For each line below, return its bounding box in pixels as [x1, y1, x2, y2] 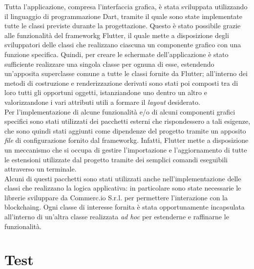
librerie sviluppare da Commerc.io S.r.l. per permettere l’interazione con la [4, 192, 228, 202]
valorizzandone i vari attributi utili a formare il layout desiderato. [4, 96, 200, 107]
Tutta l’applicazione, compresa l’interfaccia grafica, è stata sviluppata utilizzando [4, 1, 248, 11]
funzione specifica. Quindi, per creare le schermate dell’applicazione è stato [4, 49, 229, 59]
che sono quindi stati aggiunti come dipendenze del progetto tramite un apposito [4, 125, 246, 135]
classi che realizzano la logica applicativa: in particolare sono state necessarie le [4, 183, 241, 193]
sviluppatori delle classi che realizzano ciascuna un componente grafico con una [4, 39, 241, 50]
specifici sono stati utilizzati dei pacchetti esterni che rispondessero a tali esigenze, [4, 116, 251, 126]
